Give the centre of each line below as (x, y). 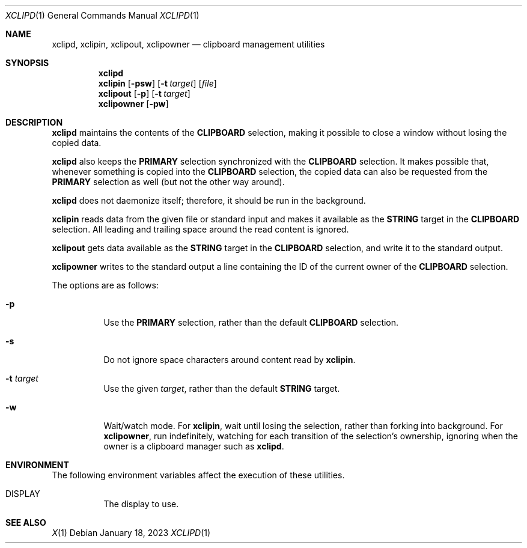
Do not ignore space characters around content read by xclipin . (230, 360)
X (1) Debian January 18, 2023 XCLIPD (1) (131, 533)
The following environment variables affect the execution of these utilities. (198, 475)
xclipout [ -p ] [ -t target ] (144, 93)
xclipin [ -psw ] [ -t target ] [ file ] (157, 83)
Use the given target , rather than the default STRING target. (222, 388)
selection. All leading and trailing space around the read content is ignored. (200, 229)
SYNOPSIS (27, 63)
